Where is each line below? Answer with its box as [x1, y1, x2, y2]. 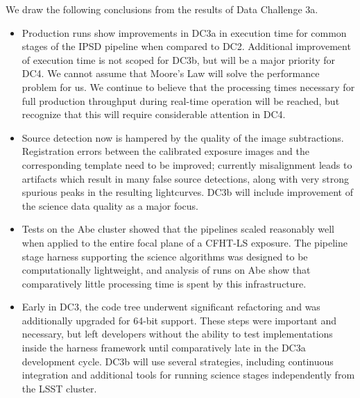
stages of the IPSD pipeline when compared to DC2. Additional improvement [22, 39, 351, 53]
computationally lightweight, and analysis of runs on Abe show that [22, 263, 311, 277]
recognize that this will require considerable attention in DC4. [22, 107, 286, 122]
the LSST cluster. [22, 381, 97, 395]
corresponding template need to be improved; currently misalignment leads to [22, 157, 352, 172]
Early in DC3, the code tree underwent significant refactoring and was [22, 299, 320, 314]
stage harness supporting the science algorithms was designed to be [22, 249, 308, 263]
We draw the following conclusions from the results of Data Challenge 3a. [6, 2, 318, 16]
